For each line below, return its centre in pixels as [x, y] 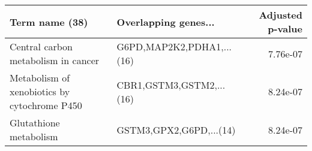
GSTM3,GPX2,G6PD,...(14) [176, 129]
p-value [285, 28]
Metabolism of [40, 78]
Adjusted [280, 15]
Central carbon [41, 46]
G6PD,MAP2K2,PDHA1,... [174, 46]
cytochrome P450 [46, 105]
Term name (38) [49, 22]
